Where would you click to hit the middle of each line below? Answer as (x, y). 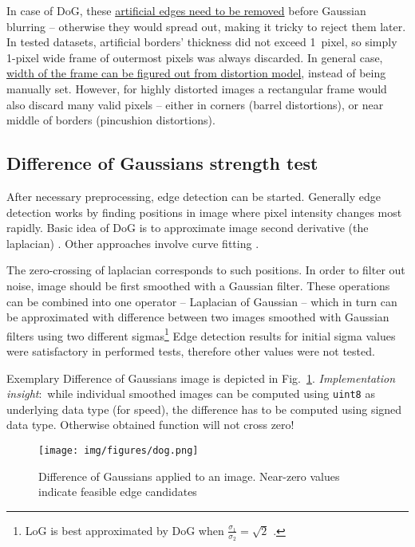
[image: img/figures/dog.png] (119, 450)
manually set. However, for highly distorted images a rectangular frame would (197, 88)
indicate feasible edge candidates (118, 492)
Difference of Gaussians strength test (162, 163)
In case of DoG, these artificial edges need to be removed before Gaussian (186, 10)
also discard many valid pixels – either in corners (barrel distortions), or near (195, 104)
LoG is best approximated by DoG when (125, 530)
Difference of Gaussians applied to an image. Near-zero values (189, 476)
